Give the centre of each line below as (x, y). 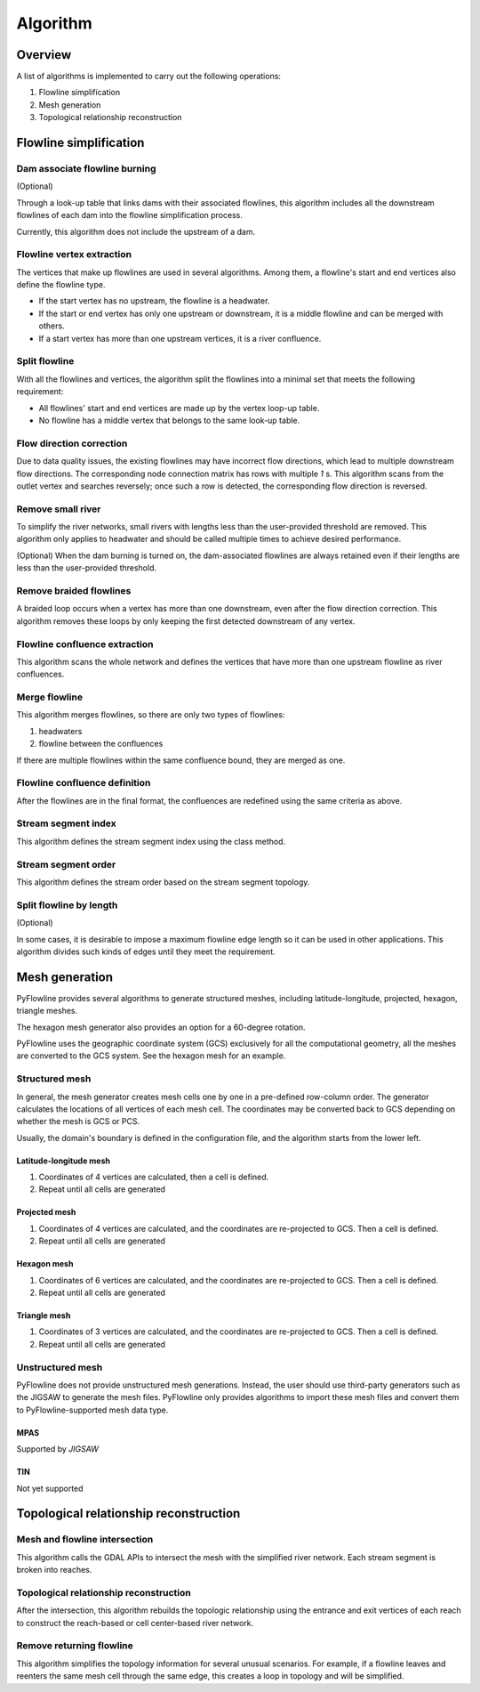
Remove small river (59, 509)
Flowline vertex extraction (74, 255)
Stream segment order (66, 864)
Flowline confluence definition (84, 783)
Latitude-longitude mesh (64, 1161)
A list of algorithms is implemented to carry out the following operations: (149, 77)
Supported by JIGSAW (58, 1449)
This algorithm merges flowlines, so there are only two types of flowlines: (151, 715)
